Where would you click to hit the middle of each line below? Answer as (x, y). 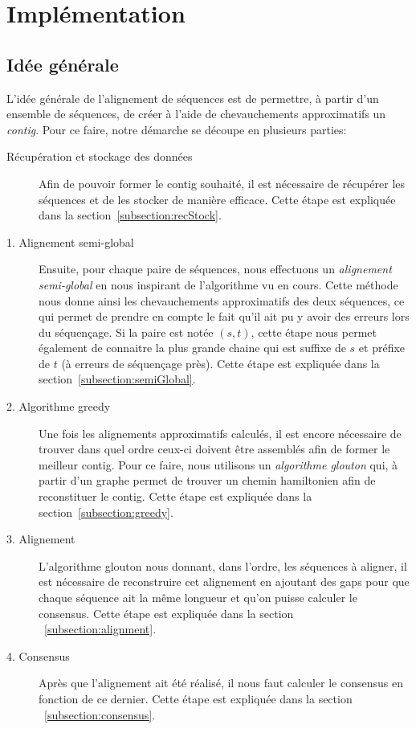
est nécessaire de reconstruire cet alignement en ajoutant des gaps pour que (224, 582)
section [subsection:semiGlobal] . (117, 379)
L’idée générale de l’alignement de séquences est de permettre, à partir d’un (193, 98)
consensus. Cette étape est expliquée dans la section (166, 613)
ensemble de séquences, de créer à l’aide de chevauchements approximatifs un (196, 114)
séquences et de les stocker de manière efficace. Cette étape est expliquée (217, 199)
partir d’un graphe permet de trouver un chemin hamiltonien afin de (207, 480)
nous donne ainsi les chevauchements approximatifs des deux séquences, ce (222, 300)
